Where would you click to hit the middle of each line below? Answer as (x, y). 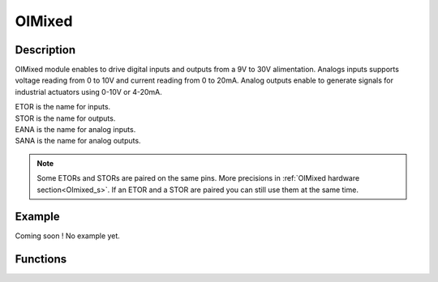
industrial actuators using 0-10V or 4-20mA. (88, 92)
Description (45, 50)
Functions (41, 259)
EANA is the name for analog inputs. (75, 130)
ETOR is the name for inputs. (63, 107)
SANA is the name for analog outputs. (78, 141)
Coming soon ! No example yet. (68, 236)
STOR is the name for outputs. (65, 118)
